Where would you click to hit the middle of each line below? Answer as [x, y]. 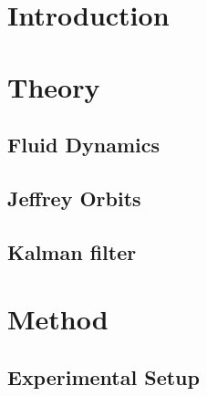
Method [58, 319]
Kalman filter [72, 251]
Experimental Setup [103, 376]
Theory [54, 86]
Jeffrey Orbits [74, 198]
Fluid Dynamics [83, 145]
